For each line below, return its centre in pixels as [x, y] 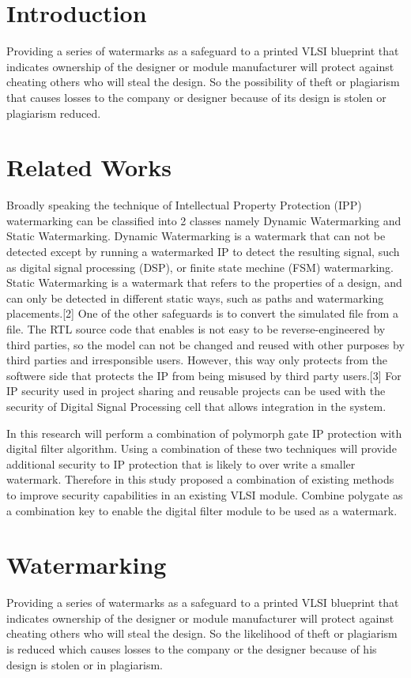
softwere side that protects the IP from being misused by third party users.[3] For [204, 375]
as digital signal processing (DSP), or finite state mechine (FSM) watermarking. [200, 267]
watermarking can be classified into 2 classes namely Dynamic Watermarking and [204, 220]
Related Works [89, 167]
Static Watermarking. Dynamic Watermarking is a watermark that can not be [196, 236]
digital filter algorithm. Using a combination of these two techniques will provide [202, 448]
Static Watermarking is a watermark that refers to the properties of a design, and [204, 282]
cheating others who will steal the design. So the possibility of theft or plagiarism [203, 82]
